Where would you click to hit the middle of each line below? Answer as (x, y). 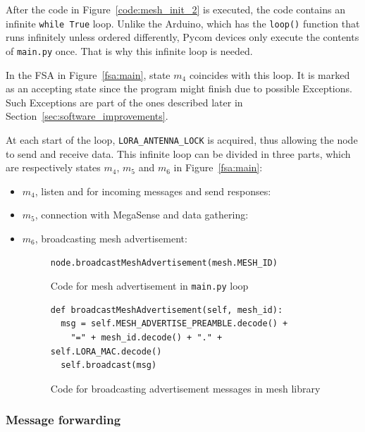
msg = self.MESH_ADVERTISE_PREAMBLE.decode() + (174, 324)
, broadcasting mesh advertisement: (111, 238)
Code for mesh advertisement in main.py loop (149, 286)
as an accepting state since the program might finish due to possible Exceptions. (179, 88)
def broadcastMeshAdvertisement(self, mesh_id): (167, 310)
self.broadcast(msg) (109, 365)
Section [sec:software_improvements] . (87, 116)
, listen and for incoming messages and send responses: (153, 191)
